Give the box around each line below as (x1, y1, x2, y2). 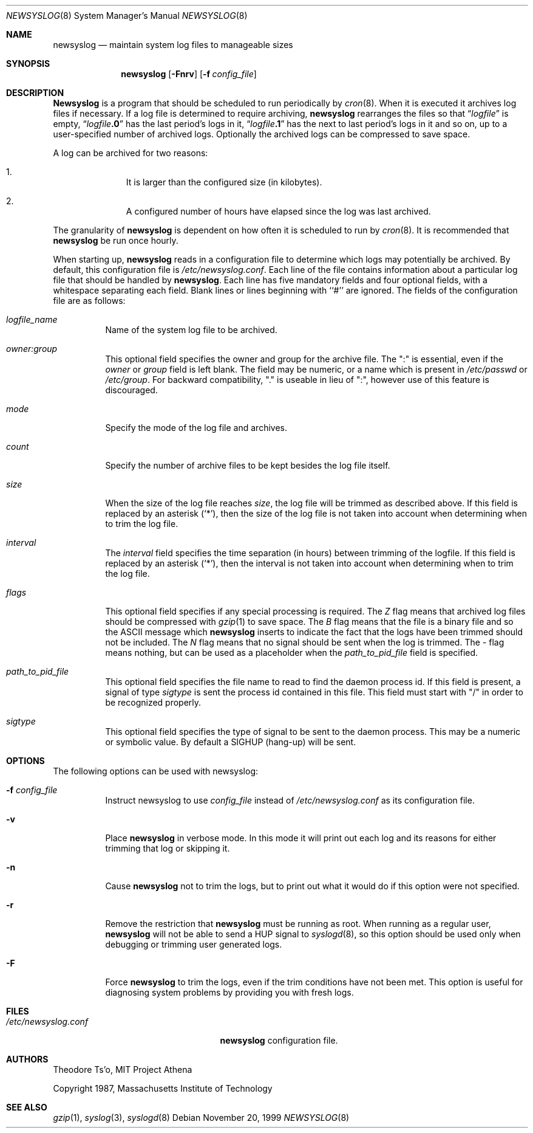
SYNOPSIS (6, 58, 50, 69)
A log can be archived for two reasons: (53, 148, 208, 158)
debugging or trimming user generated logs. (105, 939, 282, 949)
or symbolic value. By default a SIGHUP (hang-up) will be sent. (105, 737, 356, 747)
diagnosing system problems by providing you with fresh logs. (105, 987, 354, 997)
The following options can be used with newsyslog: (53, 766, 259, 776)
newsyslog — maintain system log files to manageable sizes (53, 40, 293, 50)
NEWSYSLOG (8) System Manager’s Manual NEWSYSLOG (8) (6, 10, 248, 21)
